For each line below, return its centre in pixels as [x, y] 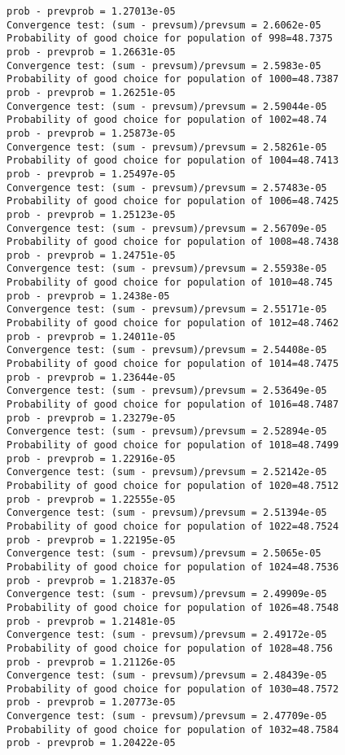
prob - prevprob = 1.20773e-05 [91, 703]
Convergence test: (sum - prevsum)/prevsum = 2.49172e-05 [167, 635]
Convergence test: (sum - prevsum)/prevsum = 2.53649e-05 [167, 391]
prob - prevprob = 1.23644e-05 [91, 377]
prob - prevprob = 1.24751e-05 [91, 255]
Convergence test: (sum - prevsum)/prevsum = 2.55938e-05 [167, 269]
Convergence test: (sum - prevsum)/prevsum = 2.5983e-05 [164, 65]
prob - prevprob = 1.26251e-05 [91, 92]
